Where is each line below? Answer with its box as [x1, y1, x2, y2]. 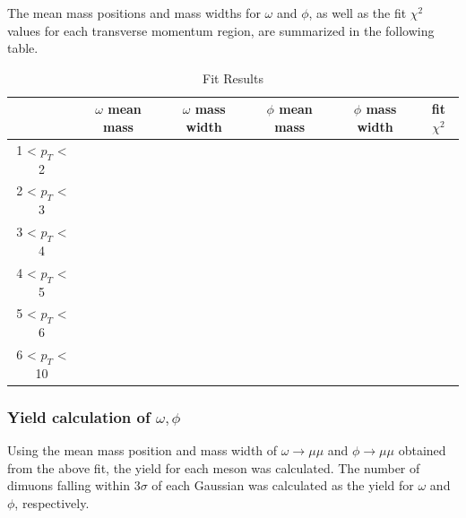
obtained [398, 441, 446, 460]
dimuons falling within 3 [7, 476, 141, 495]
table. [7, 39, 39, 57]
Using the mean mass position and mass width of [7, 441, 278, 460]
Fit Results [203, 68, 263, 87]
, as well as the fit [308, 4, 407, 22]
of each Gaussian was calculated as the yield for [151, 476, 414, 495]
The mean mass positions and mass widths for [7, 4, 261, 22]
